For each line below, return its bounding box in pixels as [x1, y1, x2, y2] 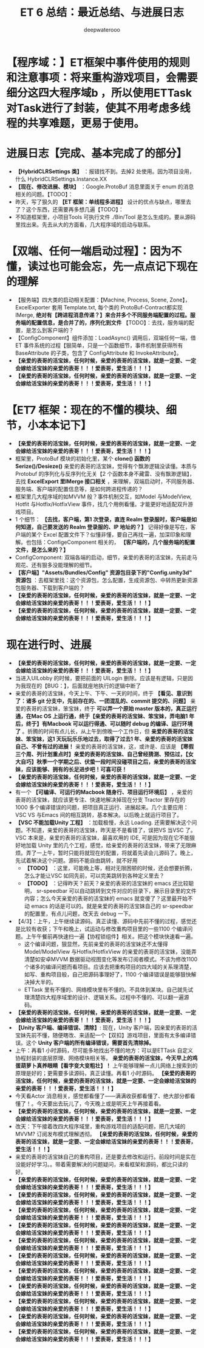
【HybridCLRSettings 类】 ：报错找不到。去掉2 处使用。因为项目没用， [15, 168, 195, 175]
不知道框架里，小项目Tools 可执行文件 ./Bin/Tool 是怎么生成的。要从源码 [15, 213, 196, 221]
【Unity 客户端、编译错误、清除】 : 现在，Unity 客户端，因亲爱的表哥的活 [15, 1023, 197, 1031]
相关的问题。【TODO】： [15, 190, 73, 198]
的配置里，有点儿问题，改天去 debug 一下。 [24, 910, 134, 917]
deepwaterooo [84, 26, 120, 33]
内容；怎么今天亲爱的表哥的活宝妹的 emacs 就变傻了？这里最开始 [24, 895, 188, 902]
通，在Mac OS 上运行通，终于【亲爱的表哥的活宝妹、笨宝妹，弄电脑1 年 [15, 712, 195, 720]
